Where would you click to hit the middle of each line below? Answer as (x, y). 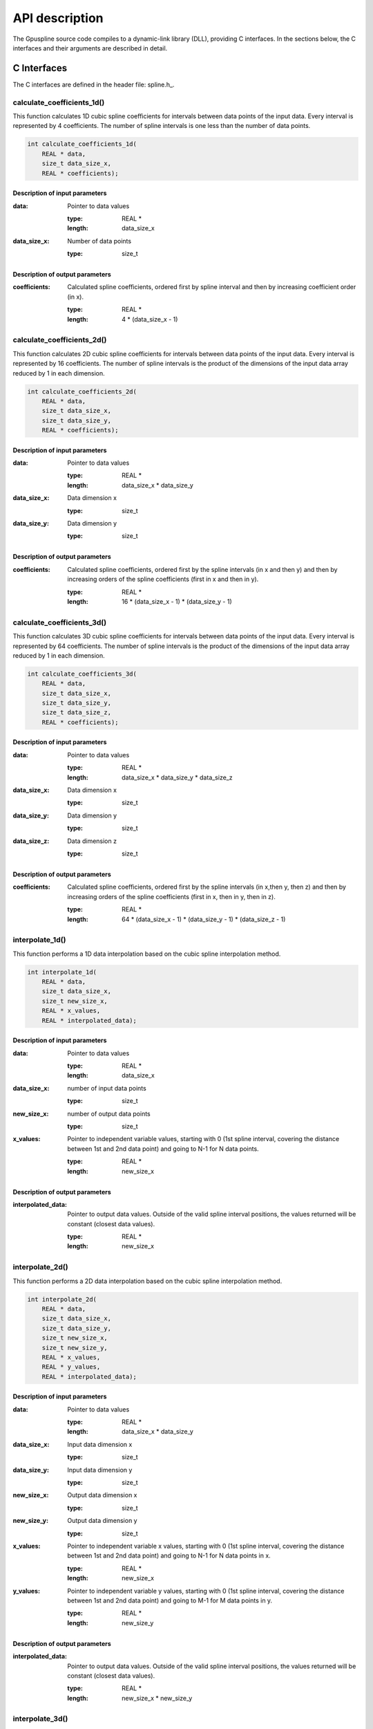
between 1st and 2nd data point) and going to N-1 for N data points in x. (169, 1555)
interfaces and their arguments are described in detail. (90, 48)
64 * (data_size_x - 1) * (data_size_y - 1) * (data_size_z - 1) (204, 919)
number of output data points (109, 1113)
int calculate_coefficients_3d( (82, 674)
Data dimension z (92, 841)
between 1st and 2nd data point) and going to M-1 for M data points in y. (170, 1600)
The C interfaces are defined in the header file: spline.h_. (94, 84)
